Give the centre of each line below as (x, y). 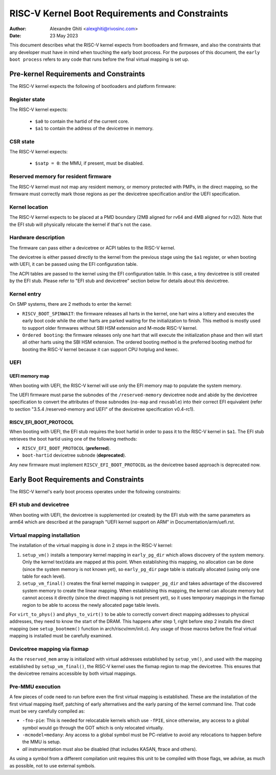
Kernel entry (25, 294)
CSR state (22, 142)
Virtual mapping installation (45, 535)
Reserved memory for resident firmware (61, 176)
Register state (27, 99)
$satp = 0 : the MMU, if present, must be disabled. (89, 163)
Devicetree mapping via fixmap (49, 649)
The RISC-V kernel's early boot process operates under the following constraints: (95, 491)
